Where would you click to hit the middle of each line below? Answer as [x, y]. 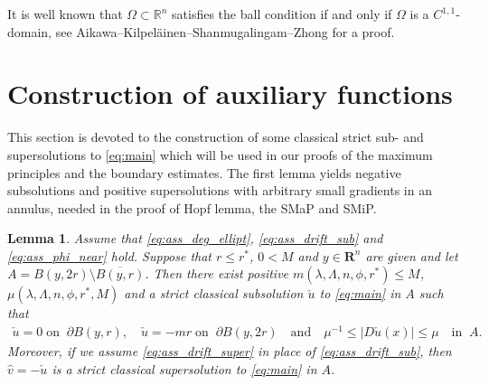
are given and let [412, 255]
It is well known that [65, 14]
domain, [30, 31]
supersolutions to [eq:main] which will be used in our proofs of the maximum [220, 154]
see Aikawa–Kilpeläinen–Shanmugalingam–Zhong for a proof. [225, 31]
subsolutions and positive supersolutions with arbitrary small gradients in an [220, 190]
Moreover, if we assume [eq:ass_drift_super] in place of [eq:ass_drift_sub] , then [230, 351]
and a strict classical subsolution [214, 293]
